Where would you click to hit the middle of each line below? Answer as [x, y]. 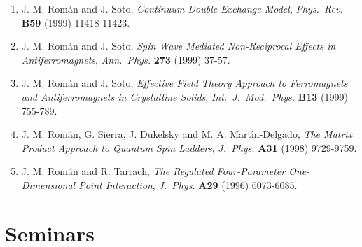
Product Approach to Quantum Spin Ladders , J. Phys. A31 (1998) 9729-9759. [189, 147]
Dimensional [48, 184]
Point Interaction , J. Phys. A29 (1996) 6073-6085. [188, 184]
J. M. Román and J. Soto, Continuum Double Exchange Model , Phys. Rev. [182, 8]
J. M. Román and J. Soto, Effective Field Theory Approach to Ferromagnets [185, 83]
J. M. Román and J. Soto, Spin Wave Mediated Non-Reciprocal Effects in [179, 46]
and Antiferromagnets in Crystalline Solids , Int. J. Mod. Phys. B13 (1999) [185, 96]
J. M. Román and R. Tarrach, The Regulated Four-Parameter [153, 171]
